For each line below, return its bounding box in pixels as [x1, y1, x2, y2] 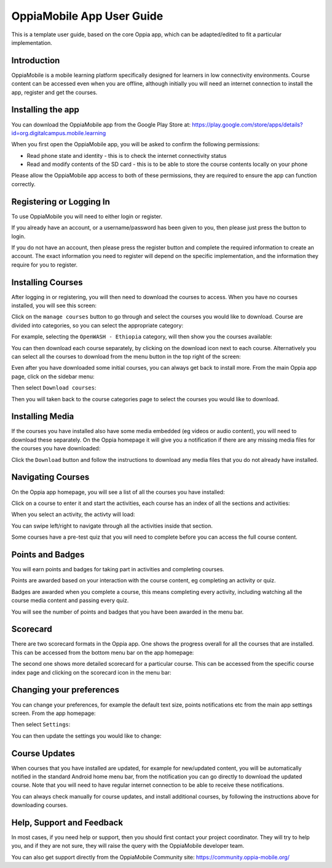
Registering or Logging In [11, 197, 111, 207]
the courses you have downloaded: [11, 445, 101, 452]
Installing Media [11, 412, 74, 422]
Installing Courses [11, 277, 83, 287]
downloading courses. [11, 802, 68, 809]
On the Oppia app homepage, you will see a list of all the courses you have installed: [11, 488, 225, 496]
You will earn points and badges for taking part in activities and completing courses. [11, 566, 224, 573]
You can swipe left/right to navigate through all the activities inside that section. [11, 522, 213, 530]
